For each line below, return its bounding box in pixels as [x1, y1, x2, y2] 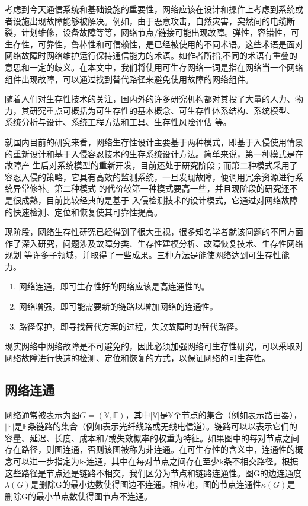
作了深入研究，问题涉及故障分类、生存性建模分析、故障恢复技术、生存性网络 [5, 237, 303, 249]
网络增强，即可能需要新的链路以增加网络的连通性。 [18, 300, 218, 313]
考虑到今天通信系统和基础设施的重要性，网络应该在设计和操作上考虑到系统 [5, 3, 295, 15]
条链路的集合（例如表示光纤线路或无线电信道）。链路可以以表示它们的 [27, 420, 297, 432]
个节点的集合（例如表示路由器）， [173, 408, 302, 421]
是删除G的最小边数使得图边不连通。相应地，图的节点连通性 [30, 478, 261, 491]
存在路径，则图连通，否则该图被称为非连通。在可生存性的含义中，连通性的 [5, 443, 295, 456]
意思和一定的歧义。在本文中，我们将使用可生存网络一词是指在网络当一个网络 [5, 61, 303, 73]
